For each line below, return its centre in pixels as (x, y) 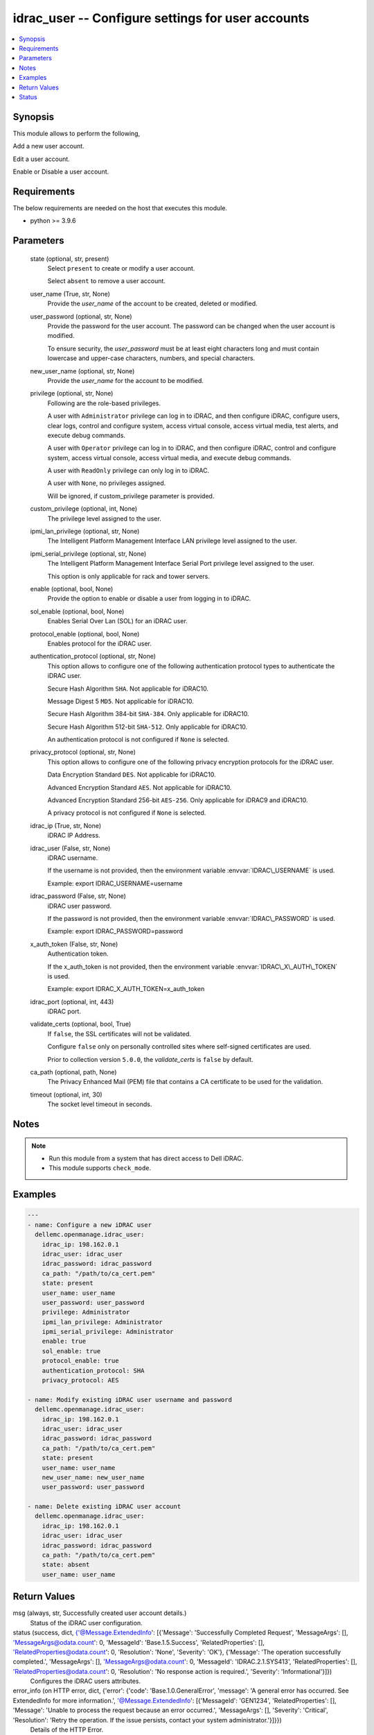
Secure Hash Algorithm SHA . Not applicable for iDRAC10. (128, 688)
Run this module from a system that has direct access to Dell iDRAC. (146, 1158)
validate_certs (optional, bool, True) (81, 1024)
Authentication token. (78, 954)
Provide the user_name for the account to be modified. (126, 380)
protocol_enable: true (80, 1361)
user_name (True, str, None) (70, 294)
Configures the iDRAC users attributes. (86, 1681)
